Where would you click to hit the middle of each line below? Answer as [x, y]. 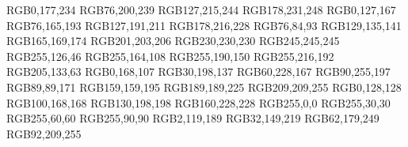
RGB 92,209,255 [44, 133]
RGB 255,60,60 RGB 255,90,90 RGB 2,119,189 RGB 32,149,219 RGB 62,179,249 [193, 118]
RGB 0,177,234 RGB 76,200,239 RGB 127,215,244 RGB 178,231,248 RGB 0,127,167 [201, 9]
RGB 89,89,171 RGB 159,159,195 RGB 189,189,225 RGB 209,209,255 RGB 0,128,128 [204, 87]
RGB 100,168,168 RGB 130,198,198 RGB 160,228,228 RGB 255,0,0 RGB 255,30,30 [198, 102]
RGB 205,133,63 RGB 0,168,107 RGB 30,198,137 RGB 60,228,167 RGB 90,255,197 [198, 72]
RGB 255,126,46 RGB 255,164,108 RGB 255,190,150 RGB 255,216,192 [170, 56]
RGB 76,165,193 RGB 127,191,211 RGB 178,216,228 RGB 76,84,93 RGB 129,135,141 [204, 25]
